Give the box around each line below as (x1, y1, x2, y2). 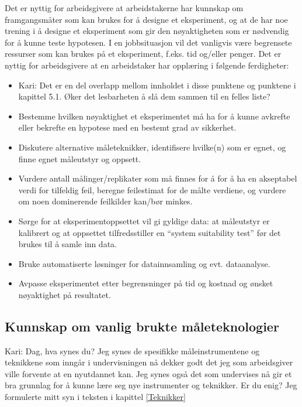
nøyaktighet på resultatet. (18, 288, 111, 300)
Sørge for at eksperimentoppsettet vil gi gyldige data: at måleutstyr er (18, 214, 270, 227)
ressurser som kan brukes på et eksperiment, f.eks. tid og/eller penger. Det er (5, 47, 282, 60)
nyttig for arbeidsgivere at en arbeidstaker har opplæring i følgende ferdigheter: (5, 59, 289, 71)
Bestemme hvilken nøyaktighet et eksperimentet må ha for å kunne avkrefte (18, 110, 290, 122)
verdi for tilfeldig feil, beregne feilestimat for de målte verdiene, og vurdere (18, 183, 286, 196)
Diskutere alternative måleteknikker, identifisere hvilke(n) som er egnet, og (18, 141, 286, 153)
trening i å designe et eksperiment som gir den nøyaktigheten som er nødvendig (5, 25, 289, 37)
